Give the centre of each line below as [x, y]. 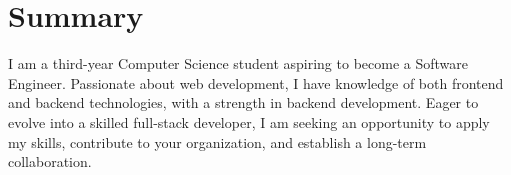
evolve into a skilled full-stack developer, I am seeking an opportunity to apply [249, 121]
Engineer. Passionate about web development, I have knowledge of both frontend [256, 82]
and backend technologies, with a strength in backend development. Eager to [243, 102]
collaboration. [50, 161]
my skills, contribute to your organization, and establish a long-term [217, 141]
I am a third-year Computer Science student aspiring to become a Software [238, 63]
